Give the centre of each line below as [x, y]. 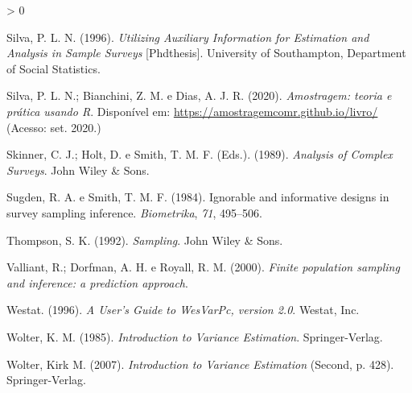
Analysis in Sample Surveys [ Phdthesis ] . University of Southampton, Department [206, 53]
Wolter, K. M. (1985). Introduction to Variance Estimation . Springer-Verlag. [195, 336]
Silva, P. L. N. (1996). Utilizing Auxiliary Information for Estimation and [188, 37]
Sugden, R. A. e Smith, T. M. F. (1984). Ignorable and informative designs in [198, 197]
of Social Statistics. [54, 68]
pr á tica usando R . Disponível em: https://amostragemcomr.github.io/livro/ [192, 111]
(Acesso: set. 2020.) [54, 127]
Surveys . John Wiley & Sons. [78, 170]
